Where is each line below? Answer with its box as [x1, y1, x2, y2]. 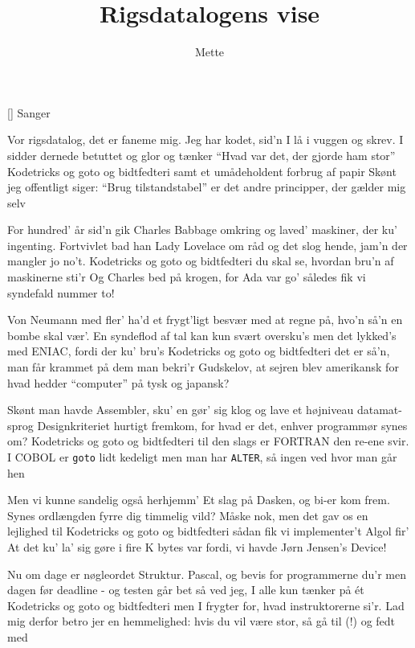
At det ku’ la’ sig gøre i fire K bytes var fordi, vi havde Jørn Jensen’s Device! [7, 539, 387, 556]
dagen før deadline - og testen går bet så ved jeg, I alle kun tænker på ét [7, 581, 364, 598]
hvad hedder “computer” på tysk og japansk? [7, 374, 230, 391]
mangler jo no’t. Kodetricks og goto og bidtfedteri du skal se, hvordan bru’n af [7, 252, 394, 269]
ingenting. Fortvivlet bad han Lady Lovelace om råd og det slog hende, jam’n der [7, 236, 408, 253]
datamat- [356, 401, 402, 418]
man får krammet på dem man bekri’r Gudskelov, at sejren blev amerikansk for [7, 359, 399, 375]
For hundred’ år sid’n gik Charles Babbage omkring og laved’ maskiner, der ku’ [7, 221, 397, 238]
